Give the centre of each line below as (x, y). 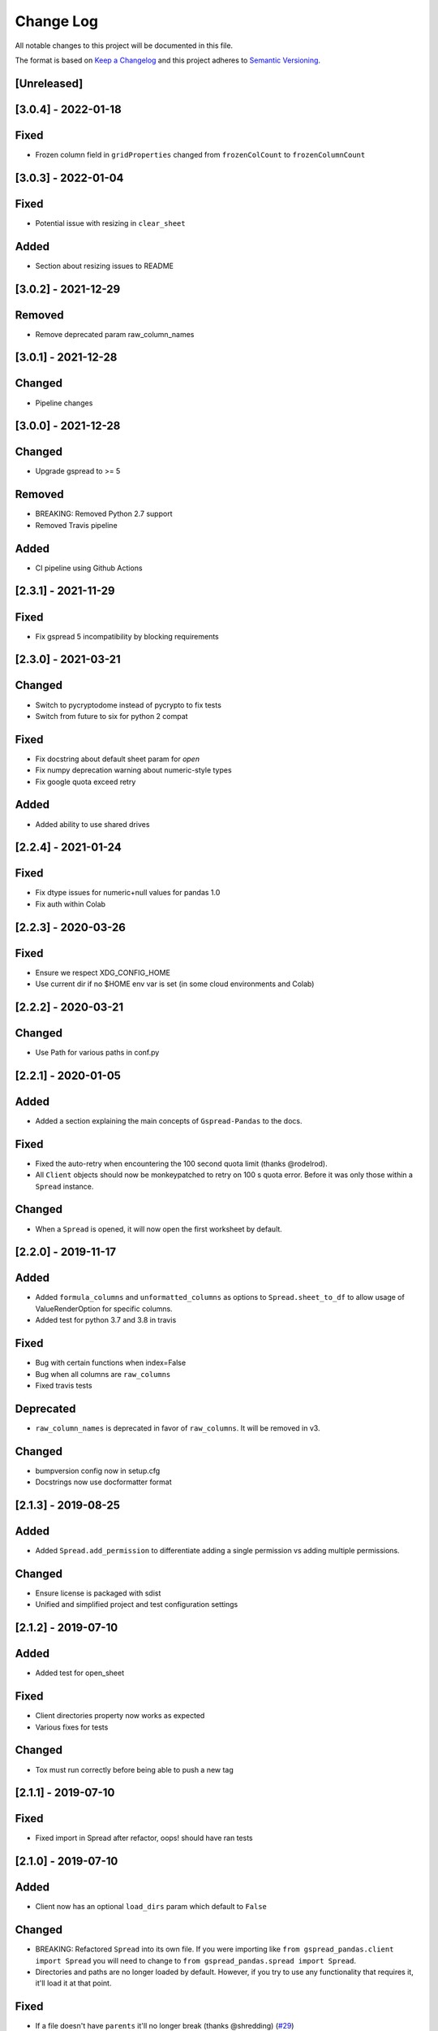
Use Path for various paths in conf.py (97, 1053)
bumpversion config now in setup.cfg (98, 1470)
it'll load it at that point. (73, 1983)
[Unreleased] (49, 83)
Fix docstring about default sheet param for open (118, 759)
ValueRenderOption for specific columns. (104, 1309)
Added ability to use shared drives (92, 824)
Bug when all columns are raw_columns (103, 1374)
